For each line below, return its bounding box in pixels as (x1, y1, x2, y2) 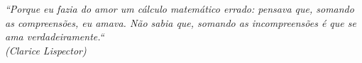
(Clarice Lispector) (5, 42, 87, 57)
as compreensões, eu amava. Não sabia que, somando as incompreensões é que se (5, 15, 356, 30)
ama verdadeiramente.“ (5, 29, 104, 44)
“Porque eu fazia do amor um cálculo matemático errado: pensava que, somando (5, 1, 354, 16)
